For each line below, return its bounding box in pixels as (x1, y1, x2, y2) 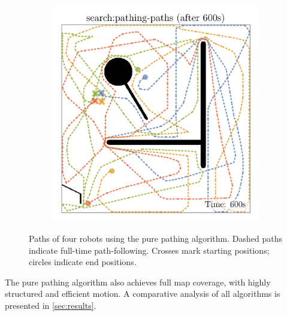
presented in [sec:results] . (5, 299, 96, 311)
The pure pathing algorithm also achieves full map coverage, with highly (5, 275, 271, 288)
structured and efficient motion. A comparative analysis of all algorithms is (5, 287, 280, 300)
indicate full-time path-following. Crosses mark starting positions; (29, 244, 270, 256)
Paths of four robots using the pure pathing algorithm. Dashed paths (29, 232, 282, 245)
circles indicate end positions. (29, 256, 137, 268)
